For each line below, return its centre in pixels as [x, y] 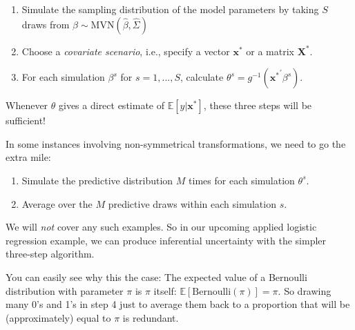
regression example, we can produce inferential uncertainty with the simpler [166, 240]
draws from [46, 24]
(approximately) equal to [58, 317]
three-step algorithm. [50, 254]
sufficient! [26, 120]
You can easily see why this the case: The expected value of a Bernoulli [156, 276]
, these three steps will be [258, 105]
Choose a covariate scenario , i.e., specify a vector [126, 51]
